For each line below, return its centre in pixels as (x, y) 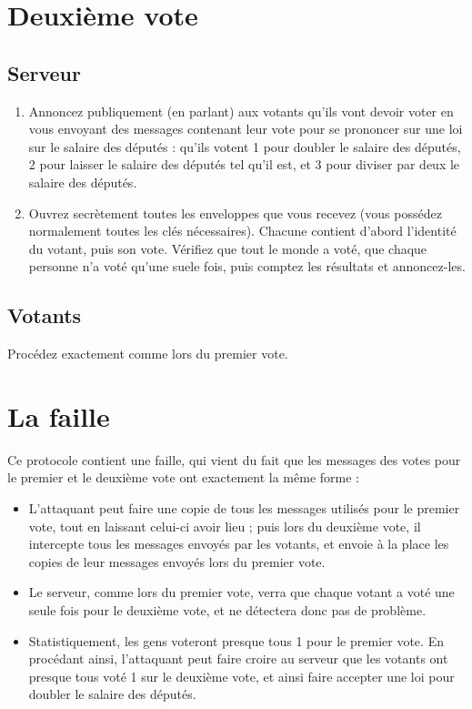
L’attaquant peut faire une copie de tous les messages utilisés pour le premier (244, 508)
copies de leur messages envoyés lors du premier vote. (177, 561)
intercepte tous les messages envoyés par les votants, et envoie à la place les (239, 544)
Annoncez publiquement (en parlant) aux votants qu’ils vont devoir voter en (241, 111)
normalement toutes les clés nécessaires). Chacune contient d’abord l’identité (242, 231)
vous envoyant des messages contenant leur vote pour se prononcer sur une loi (246, 129)
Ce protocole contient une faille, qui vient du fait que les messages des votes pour (234, 459)
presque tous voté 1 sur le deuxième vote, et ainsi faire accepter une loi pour (241, 676)
